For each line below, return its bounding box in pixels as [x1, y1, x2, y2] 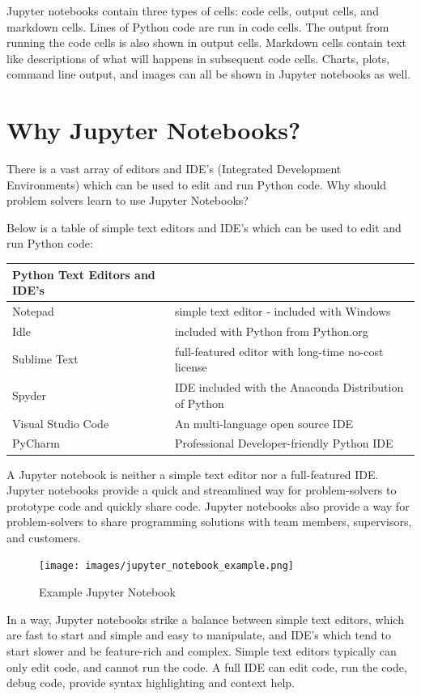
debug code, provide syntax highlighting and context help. [6, 674, 296, 691]
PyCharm [12, 435, 60, 452]
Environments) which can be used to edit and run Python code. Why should [6, 176, 386, 193]
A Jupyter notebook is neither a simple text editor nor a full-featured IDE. [6, 465, 379, 482]
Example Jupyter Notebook [39, 584, 176, 601]
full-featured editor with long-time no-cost [174, 342, 384, 359]
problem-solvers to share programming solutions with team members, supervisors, [6, 513, 412, 530]
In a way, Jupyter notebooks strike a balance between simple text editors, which [6, 610, 404, 627]
